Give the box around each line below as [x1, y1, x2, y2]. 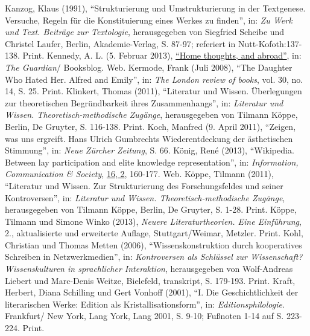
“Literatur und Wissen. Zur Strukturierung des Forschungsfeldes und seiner [5, 179, 283, 192]
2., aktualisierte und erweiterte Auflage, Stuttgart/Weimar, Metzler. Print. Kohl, [5, 227, 303, 239]
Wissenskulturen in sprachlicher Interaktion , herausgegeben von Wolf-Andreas [5, 262, 293, 275]
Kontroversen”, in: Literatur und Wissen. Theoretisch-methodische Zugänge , [5, 191, 285, 204]
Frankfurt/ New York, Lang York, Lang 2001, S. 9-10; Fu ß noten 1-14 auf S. [5, 309, 284, 322]
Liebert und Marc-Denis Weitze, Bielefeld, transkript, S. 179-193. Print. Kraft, [5, 274, 296, 286]
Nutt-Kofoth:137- [238, 37, 302, 50]
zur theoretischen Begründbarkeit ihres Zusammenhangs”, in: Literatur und [5, 96, 283, 109]
